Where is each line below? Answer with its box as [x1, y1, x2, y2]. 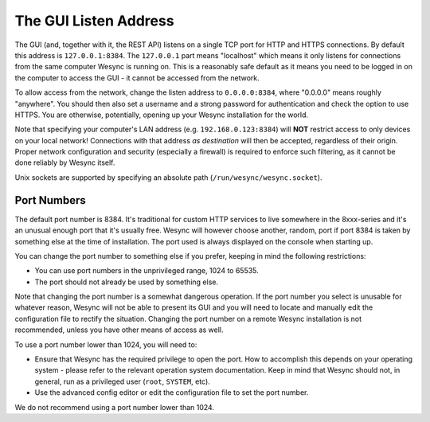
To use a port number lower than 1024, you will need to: [14, 339, 197, 350]
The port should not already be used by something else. [34, 277, 219, 287]
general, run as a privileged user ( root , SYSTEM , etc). [34, 377, 210, 386]
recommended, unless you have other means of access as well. [14, 325, 224, 334]
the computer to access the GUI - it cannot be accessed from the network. [14, 72, 260, 83]
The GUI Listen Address [14, 12, 174, 29]
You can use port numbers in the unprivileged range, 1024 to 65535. [34, 266, 259, 275]
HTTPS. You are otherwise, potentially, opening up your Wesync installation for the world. [14, 110, 309, 119]
